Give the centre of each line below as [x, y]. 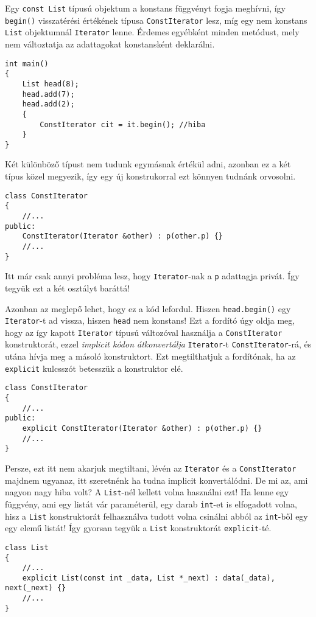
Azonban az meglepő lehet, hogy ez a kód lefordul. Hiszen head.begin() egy [148, 308]
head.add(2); [48, 104]
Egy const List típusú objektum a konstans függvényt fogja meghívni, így [145, 8]
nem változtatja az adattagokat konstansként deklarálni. [110, 44]
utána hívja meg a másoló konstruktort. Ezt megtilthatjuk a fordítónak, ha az [150, 356]
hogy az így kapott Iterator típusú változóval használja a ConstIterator [144, 332]
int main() [27, 64]
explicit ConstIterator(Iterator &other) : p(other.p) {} [142, 428]
